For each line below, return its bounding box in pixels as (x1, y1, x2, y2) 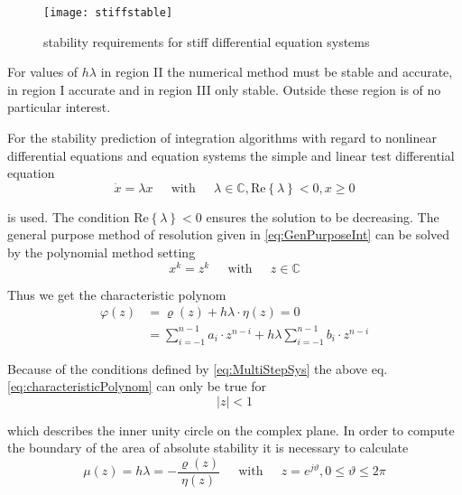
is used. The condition (7, 207, 130, 226)
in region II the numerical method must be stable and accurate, (100, 62, 453, 81)
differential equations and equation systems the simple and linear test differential (7, 145, 455, 164)
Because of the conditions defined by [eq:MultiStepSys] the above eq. (7, 359, 388, 378)
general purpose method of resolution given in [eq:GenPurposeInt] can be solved (7, 225, 450, 244)
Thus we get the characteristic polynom (7, 285, 226, 304)
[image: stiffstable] (43, 6, 173, 19)
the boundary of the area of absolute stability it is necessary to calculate (7, 438, 409, 457)
